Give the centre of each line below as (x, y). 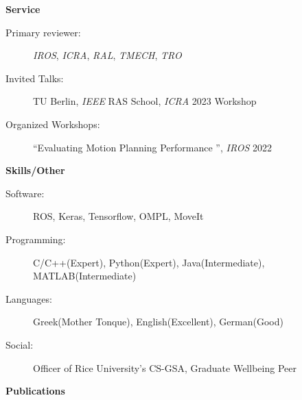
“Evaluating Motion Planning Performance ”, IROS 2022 (153, 147)
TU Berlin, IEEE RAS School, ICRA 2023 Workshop (145, 101)
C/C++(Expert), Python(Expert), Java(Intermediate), (149, 262)
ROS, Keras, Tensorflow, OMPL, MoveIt (118, 216)
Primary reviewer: (43, 32)
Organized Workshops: (53, 124)
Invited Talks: (35, 78)
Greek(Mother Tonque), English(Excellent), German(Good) (158, 322)
